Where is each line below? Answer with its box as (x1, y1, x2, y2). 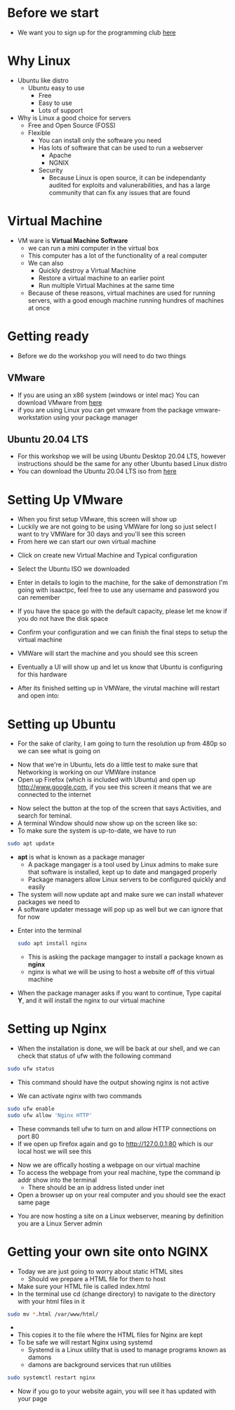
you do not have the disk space (17, 615, 109, 623)
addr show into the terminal (17, 1176, 97, 1184)
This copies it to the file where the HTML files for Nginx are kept (17, 1330, 203, 1339)
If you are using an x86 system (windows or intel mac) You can (17, 391, 200, 399)
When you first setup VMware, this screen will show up (17, 515, 177, 524)
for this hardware (17, 670, 68, 679)
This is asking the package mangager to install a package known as (27, 952, 224, 961)
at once (27, 303, 51, 312)
